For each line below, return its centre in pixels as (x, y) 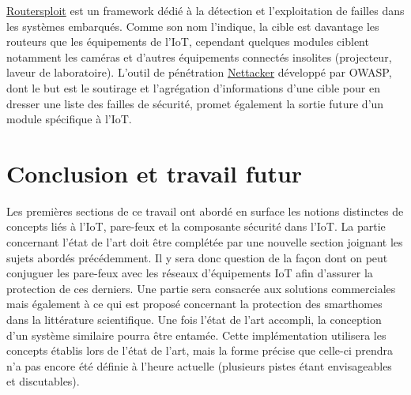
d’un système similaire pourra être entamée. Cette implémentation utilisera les (196, 335)
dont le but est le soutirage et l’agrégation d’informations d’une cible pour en (193, 87)
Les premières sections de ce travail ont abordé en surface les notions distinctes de (205, 211)
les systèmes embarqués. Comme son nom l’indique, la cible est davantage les (193, 26)
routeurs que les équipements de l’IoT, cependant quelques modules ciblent (188, 41)
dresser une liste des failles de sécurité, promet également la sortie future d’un (195, 103)
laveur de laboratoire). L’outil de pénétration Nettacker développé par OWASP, (199, 72)
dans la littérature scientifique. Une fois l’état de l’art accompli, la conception (194, 320)
